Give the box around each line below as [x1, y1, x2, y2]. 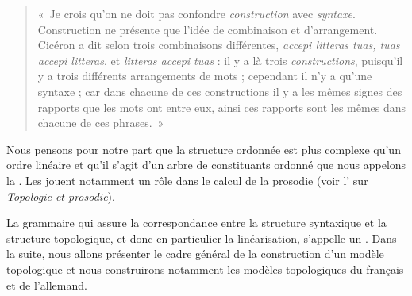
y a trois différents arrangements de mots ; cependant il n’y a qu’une [37, 67, 372, 84]
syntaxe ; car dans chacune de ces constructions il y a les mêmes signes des [37, 83, 402, 99]
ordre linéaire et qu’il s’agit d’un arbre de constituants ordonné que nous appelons [6, 156, 406, 173]
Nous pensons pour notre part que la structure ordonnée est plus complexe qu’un [6, 140, 401, 157]
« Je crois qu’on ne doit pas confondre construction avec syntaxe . [37, 6, 356, 21]
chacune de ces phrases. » [37, 114, 164, 131]
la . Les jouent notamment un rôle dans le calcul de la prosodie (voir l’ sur [6, 171, 368, 188]
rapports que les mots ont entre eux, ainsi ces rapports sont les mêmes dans [37, 98, 406, 115]
